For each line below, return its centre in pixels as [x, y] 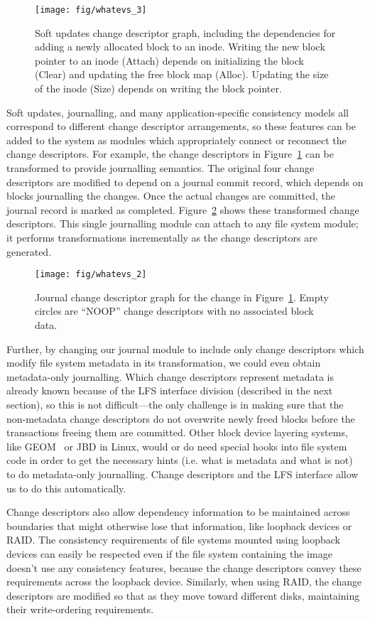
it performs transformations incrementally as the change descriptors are [162, 237]
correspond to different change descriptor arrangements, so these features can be [181, 126]
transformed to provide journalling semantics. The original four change [160, 168]
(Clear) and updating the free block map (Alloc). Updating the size [182, 74]
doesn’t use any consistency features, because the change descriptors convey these [184, 567]
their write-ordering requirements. [80, 609]
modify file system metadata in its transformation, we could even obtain [164, 363]
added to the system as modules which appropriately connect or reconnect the [176, 140]
